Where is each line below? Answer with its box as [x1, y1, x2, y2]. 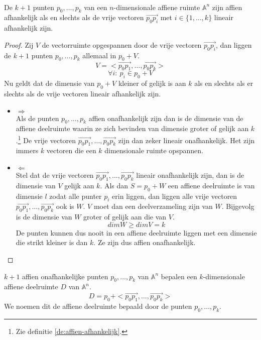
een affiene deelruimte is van [168, 180, 255, 190]
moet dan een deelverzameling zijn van [93, 201, 213, 211]
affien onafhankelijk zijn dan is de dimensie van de [88, 112, 243, 123]
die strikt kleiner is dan [16, 237, 88, 248]
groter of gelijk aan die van [83, 211, 167, 222]
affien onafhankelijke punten [22, 271, 108, 281]
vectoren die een [46, 145, 96, 156]
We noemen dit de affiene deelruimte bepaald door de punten [4, 300, 192, 311]
